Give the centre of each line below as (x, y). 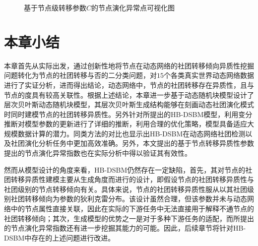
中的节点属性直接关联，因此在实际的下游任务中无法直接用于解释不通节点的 (132, 209)
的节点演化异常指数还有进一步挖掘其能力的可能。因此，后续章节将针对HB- (125, 228)
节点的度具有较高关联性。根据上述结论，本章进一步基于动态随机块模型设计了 (129, 94)
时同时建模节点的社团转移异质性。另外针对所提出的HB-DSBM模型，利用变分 (128, 114)
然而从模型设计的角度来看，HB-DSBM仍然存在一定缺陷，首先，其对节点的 (125, 169)
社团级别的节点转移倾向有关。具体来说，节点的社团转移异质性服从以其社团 (126, 189)
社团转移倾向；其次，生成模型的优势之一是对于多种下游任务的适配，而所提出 (129, 218)
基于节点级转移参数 (55, 7)
